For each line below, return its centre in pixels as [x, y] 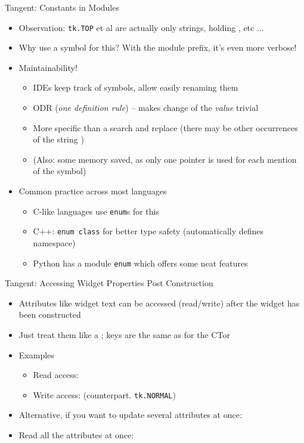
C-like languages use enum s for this [96, 211]
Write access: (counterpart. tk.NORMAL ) [104, 394]
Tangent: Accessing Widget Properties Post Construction [109, 283]
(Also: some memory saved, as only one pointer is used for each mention [165, 159]
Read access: [56, 375]
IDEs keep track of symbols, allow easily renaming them [136, 87]
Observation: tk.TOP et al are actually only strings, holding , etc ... [141, 27]
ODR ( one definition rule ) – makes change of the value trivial [146, 108]
